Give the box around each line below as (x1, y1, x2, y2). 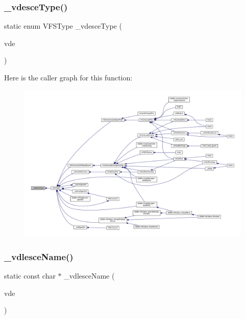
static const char (4, 270, 56, 281)
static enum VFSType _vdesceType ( (4, 20, 122, 31)
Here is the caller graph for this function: (4, 72, 133, 82)
